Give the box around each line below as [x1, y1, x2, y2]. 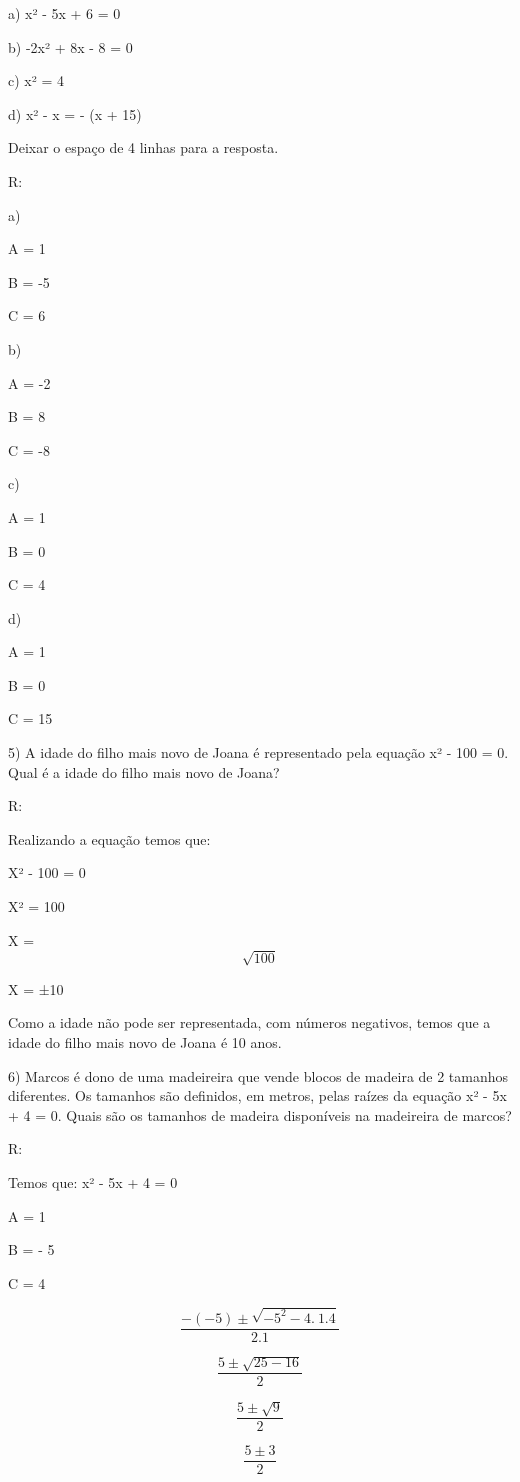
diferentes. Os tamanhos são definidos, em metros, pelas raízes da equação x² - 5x [8, 1085, 507, 1106]
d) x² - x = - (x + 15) [8, 103, 142, 124]
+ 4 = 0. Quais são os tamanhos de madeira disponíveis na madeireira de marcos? [8, 1104, 512, 1125]
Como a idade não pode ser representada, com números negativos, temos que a [8, 1012, 491, 1033]
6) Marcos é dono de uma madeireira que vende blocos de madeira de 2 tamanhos [8, 1065, 509, 1086]
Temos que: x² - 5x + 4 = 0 [8, 1171, 178, 1192]
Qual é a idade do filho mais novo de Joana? [8, 761, 280, 782]
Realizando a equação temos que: [8, 828, 211, 849]
